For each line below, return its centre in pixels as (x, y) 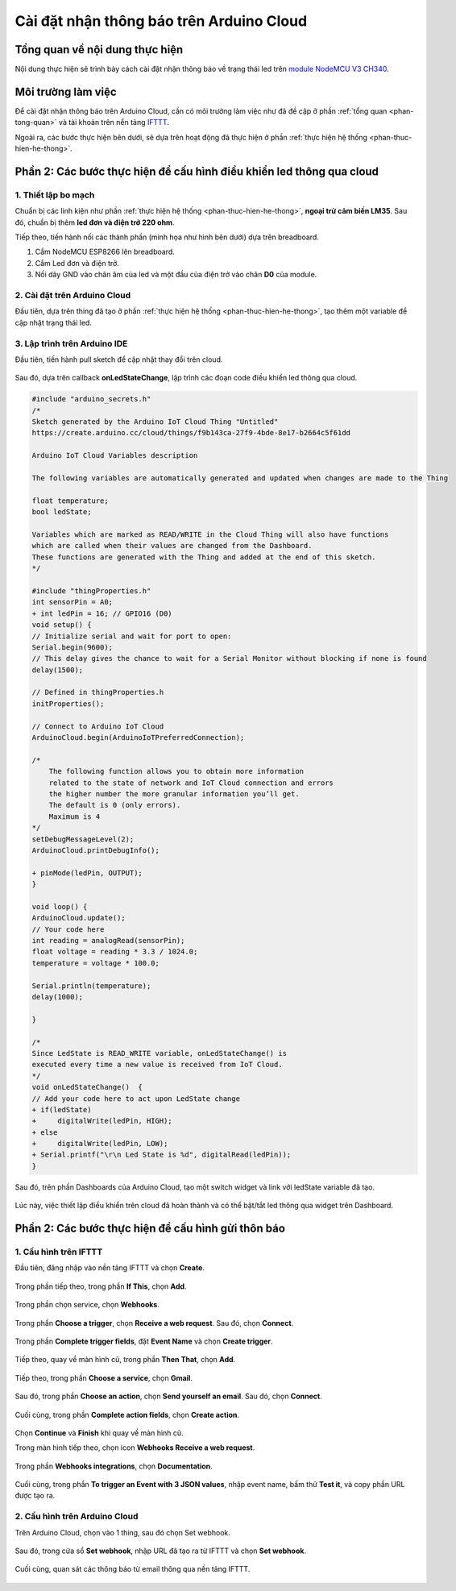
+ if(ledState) (62, 1109)
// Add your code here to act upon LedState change (136, 1099)
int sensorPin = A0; (72, 602)
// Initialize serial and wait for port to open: (132, 636)
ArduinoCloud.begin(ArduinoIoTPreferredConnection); (138, 738)
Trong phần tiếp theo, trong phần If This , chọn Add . (101, 1286)
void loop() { (60, 906)
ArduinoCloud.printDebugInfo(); (96, 850)
